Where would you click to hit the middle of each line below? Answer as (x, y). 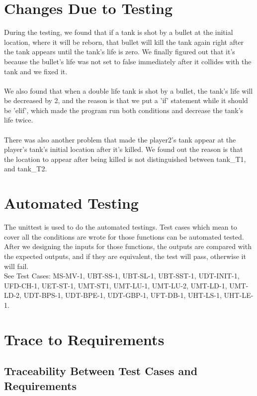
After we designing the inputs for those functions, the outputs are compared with (128, 246)
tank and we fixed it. (36, 71)
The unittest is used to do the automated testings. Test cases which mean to (121, 227)
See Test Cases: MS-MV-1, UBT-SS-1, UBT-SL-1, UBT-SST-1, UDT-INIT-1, (122, 276)
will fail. (16, 266)
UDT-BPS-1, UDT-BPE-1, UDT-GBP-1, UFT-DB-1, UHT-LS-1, (123, 295)
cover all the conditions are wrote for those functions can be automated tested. (124, 236)
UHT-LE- (239, 295)
